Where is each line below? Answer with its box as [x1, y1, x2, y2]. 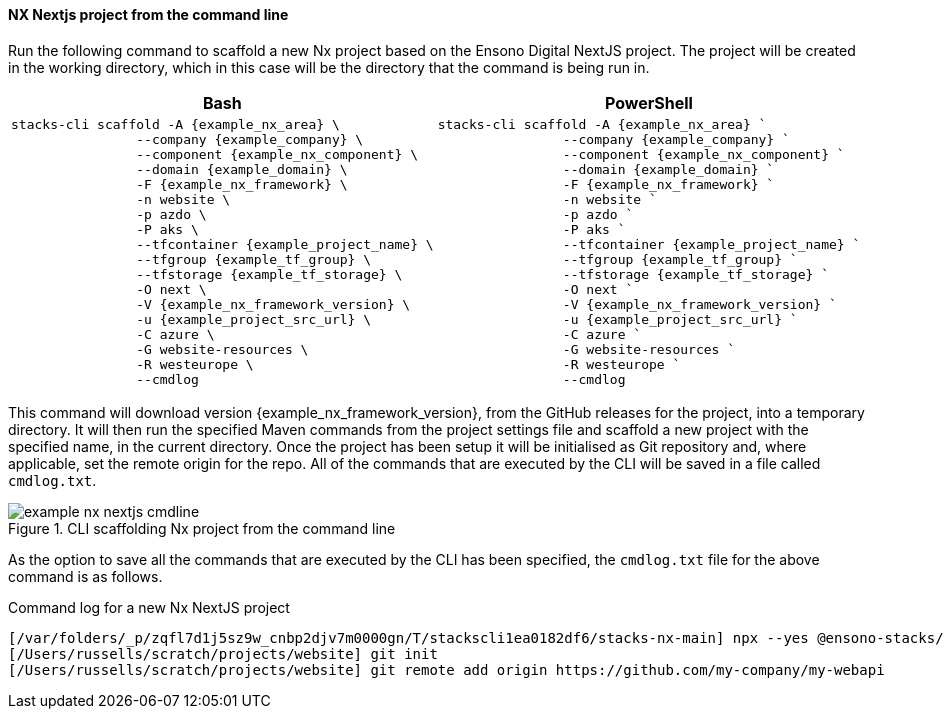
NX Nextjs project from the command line [8, 6, 289, 23]
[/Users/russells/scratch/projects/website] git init [8, 645, 438, 662]
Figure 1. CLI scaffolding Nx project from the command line [8, 519, 396, 537]
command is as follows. [8, 567, 163, 585]
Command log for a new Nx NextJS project [8, 598, 290, 616]
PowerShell [605, 92, 693, 113]
